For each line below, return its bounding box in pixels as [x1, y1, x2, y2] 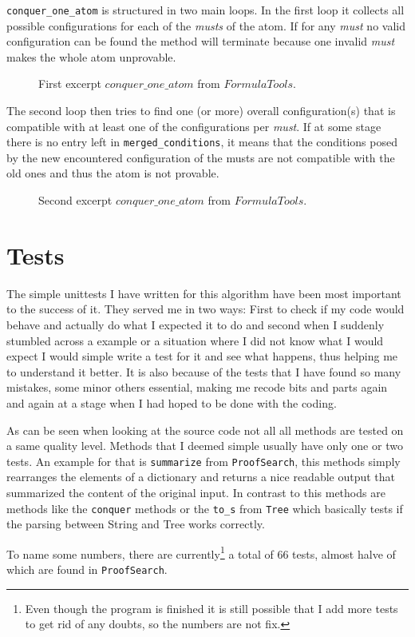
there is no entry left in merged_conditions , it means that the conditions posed [6, 133, 397, 150]
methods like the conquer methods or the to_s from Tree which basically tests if [6, 500, 403, 516]
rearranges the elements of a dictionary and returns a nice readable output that [6, 468, 396, 485]
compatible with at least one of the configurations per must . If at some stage [6, 117, 381, 134]
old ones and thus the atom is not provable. [6, 165, 219, 181]
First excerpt [38, 75, 101, 92]
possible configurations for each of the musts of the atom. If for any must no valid [6, 17, 405, 34]
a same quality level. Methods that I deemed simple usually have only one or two [6, 437, 403, 454]
